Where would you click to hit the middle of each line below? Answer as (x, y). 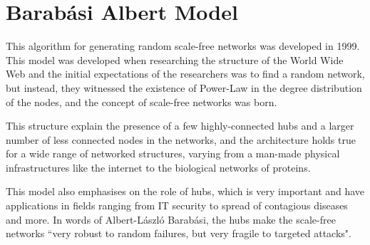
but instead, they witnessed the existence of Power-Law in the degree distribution (184, 87)
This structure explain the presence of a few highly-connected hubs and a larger (180, 126)
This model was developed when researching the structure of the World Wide (175, 59)
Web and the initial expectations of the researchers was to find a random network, (185, 74)
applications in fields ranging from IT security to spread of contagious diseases (177, 205)
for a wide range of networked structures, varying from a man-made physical (173, 153)
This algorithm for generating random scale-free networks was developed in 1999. (183, 46)
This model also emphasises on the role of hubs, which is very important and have (185, 191)
